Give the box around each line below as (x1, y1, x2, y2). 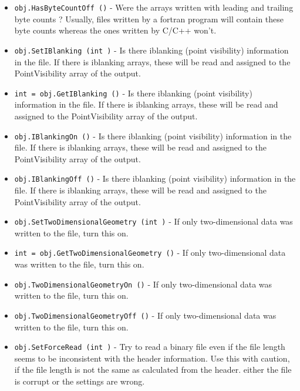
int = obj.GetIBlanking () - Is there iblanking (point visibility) (14, 86, 252, 99)
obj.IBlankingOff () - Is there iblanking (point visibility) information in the (14, 172, 296, 185)
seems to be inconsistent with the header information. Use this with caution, (14, 352, 290, 364)
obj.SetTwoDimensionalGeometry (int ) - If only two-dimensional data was (14, 215, 293, 228)
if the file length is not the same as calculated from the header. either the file (14, 363, 292, 376)
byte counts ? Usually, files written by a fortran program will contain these (14, 12, 284, 25)
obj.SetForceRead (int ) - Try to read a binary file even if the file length (14, 340, 285, 353)
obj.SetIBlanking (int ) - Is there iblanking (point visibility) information (14, 44, 289, 56)
